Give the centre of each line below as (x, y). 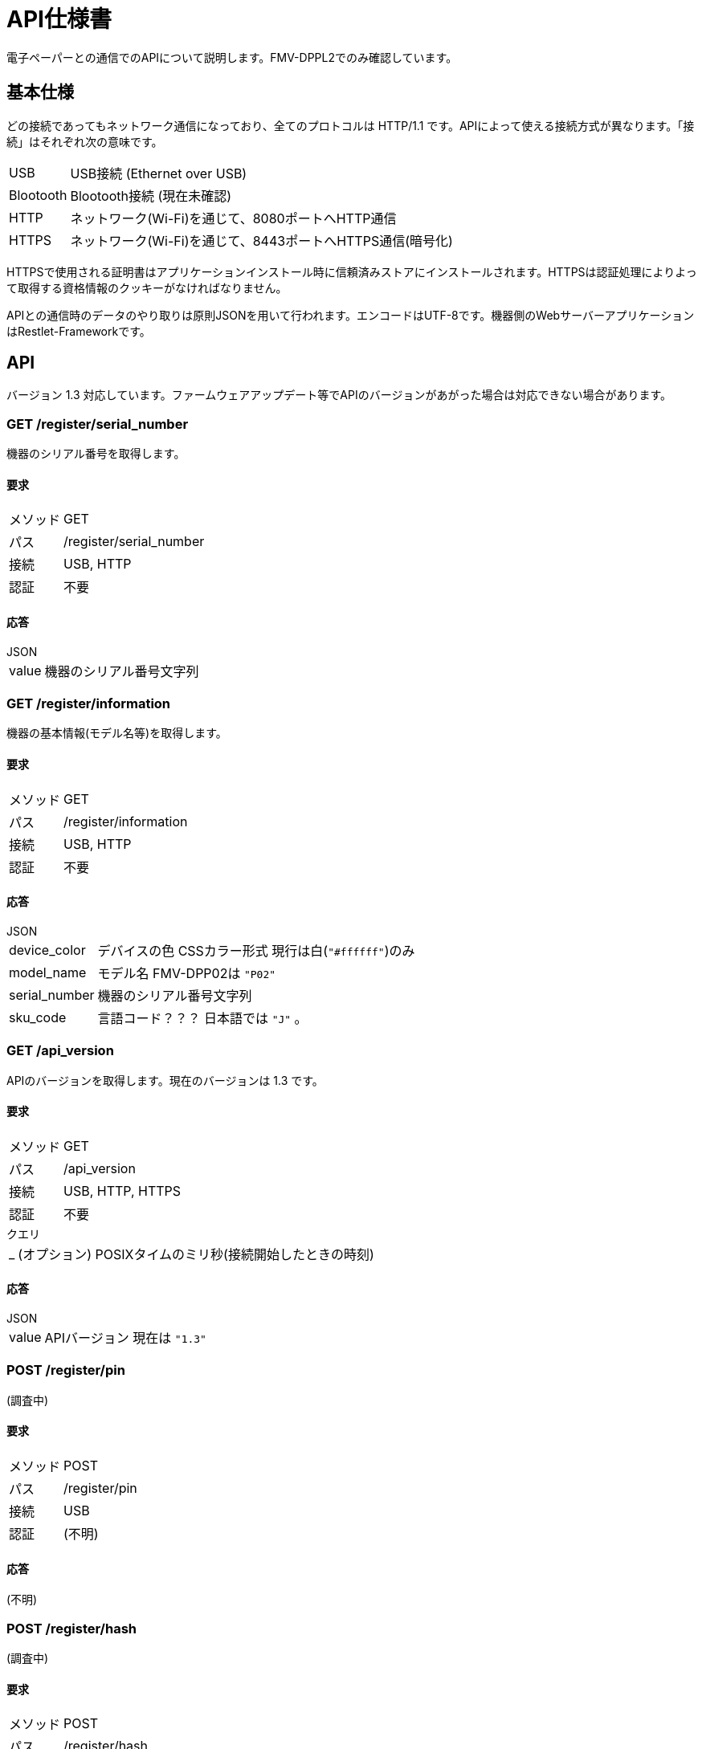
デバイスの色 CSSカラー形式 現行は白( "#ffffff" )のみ (256, 950)
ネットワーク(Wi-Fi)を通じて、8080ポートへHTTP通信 (233, 218)
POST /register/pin (66, 1370)
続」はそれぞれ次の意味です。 (85, 141)
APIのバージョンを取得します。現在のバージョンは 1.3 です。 (165, 1080)
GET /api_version (60, 1051)
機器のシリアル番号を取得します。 (96, 454)
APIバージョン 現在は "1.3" (125, 1338)
